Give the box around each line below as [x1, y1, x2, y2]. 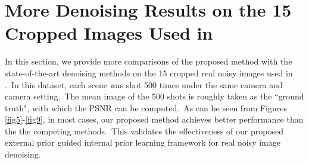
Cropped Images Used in [5, 21, 213, 45]
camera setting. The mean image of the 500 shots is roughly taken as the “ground [5, 90, 304, 102]
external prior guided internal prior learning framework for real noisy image [5, 136, 280, 149]
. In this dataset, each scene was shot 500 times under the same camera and [5, 78, 283, 91]
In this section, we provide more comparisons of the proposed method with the [5, 55, 292, 67]
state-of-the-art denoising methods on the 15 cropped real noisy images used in [5, 66, 293, 79]
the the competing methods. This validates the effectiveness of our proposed [5, 124, 283, 137]
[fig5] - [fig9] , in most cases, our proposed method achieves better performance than [5, 113, 304, 126]
